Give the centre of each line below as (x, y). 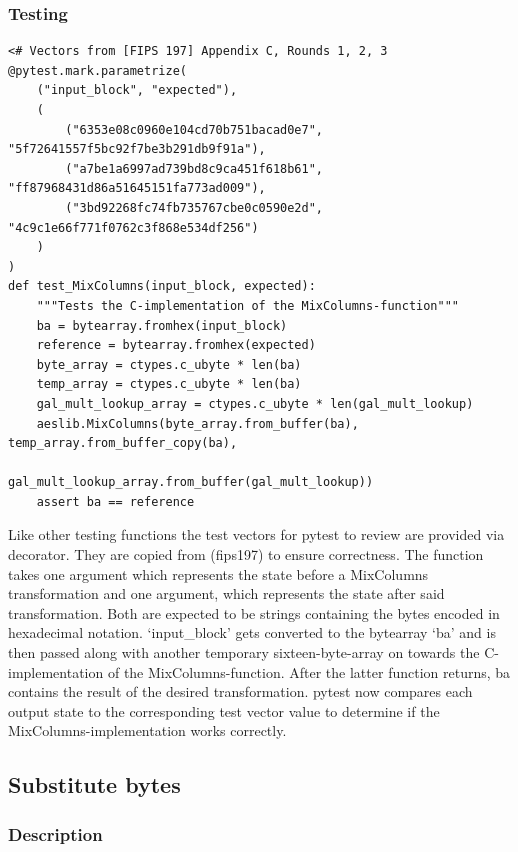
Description (55, 833)
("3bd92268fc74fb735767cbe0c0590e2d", (194, 207)
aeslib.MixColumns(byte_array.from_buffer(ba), (197, 423)
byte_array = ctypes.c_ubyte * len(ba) (169, 364)
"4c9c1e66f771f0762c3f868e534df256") (133, 227)
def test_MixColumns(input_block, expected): (162, 286)
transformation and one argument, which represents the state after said (226, 593)
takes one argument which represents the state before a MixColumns (218, 573)
